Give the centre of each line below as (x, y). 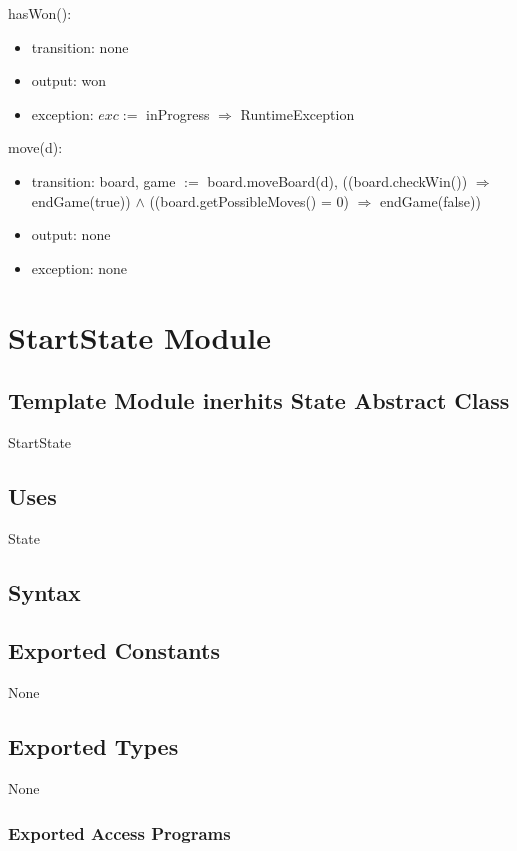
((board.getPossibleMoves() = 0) (249, 200)
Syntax (44, 591)
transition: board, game (103, 180)
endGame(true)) (81, 200)
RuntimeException (297, 113)
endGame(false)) (430, 200)
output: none (71, 234)
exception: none (79, 267)
